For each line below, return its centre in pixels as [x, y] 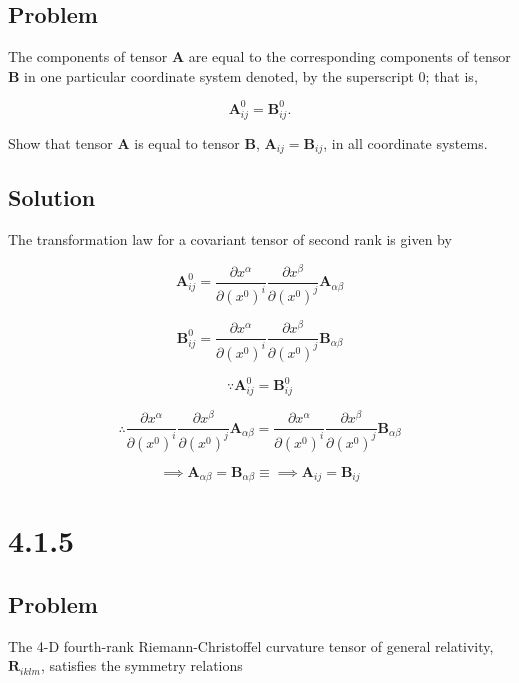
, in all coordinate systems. [405, 142]
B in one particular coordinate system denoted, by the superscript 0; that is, [243, 75]
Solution [52, 197]
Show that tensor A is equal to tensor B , [134, 142]
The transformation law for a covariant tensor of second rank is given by [230, 239]
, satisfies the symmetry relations [141, 665]
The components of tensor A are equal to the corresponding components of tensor [259, 56]
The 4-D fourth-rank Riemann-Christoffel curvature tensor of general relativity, [251, 645]
